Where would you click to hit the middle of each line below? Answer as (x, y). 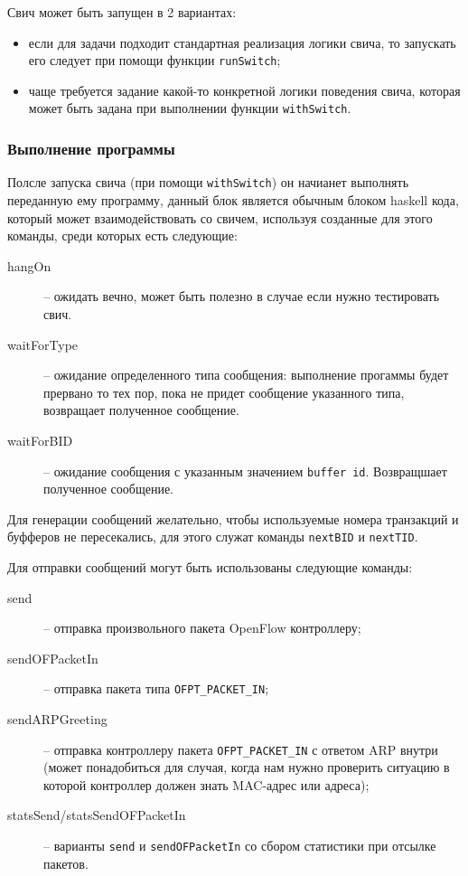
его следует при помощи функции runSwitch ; (154, 60)
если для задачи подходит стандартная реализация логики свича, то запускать (242, 42)
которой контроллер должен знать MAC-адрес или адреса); (206, 784)
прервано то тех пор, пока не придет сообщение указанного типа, (224, 392)
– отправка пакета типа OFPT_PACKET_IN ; (156, 688)
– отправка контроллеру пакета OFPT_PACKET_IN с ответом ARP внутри (241, 749)
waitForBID (40, 440)
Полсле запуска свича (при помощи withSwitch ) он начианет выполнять (208, 182)
